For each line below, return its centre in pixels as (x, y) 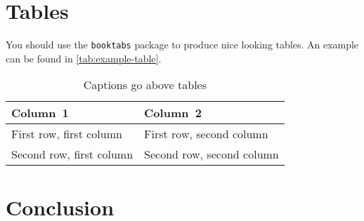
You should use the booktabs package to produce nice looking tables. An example (182, 45)
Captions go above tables (145, 85)
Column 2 (173, 113)
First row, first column (67, 134)
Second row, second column (212, 154)
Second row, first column (72, 154)
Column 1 (40, 113)
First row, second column (206, 134)
